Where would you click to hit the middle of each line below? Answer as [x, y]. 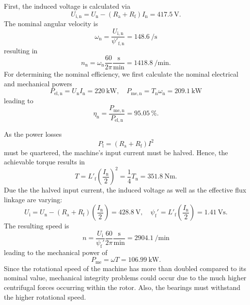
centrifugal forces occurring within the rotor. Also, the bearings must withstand [122, 287]
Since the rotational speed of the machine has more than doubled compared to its [125, 268]
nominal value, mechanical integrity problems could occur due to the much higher [125, 278]
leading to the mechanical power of [56, 252]
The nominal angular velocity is [51, 24]
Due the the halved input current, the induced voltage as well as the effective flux [125, 190]
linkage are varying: [33, 199]
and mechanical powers [38, 83]
